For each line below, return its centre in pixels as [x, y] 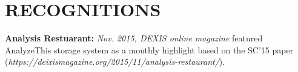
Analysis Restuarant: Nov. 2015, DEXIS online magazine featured [134, 38]
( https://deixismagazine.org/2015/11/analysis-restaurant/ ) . [115, 61]
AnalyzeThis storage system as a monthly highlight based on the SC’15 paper [149, 49]
